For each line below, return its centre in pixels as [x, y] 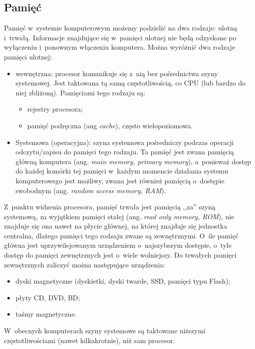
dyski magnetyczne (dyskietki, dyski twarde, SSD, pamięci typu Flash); [123, 281]
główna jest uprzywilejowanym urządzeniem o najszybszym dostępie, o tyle [118, 245]
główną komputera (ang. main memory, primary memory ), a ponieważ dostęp [133, 161]
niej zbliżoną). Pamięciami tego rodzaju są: [80, 92]
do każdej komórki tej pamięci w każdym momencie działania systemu [122, 171]
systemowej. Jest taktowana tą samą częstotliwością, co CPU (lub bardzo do [130, 83]
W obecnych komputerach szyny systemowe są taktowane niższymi [105, 331]
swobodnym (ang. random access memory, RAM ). [91, 190]
